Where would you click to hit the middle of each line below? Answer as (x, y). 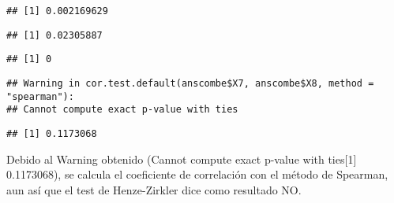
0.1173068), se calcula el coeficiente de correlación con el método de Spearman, (197, 174)
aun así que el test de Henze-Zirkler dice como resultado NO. (154, 189)
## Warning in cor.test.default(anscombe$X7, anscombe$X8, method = (190, 83)
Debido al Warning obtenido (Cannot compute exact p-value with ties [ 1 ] (182, 159)
